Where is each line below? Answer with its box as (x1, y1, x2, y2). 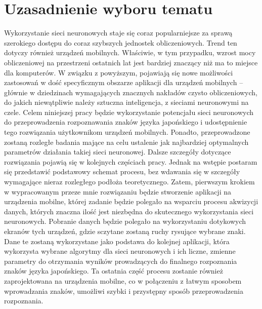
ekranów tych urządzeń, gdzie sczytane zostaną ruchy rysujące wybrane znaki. (4, 226, 246, 236)
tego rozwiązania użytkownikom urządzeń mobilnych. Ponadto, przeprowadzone (4, 127, 250, 137)
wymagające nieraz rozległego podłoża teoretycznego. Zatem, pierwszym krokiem (4, 176, 255, 187)
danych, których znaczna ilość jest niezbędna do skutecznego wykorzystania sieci (4, 206, 254, 216)
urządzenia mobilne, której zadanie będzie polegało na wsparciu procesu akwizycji (4, 196, 258, 207)
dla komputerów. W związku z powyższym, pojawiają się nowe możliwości (4, 67, 233, 78)
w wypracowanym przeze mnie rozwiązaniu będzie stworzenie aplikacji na (4, 186, 231, 197)
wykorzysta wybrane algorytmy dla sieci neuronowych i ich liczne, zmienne (4, 246, 236, 256)
